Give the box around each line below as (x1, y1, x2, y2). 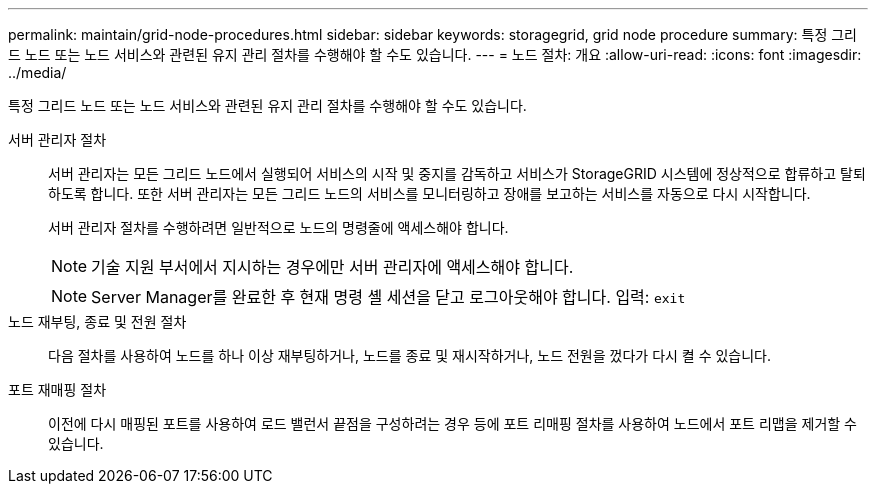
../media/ (8, 64, 67, 81)
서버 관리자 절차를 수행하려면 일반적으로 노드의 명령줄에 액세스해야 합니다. (48, 219, 509, 236)
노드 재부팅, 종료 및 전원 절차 (8, 313, 187, 330)
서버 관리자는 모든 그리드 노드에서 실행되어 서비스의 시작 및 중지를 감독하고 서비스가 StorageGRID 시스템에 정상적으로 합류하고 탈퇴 (48, 165, 866, 182)
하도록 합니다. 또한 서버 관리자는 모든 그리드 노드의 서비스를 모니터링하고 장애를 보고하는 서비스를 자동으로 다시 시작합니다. (48, 185, 811, 202)
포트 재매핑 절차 (8, 381, 107, 398)
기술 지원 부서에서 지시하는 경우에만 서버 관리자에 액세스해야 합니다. (91, 257, 574, 277)
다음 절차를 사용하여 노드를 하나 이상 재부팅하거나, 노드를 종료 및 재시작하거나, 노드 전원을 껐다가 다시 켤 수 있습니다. (48, 347, 772, 364)
